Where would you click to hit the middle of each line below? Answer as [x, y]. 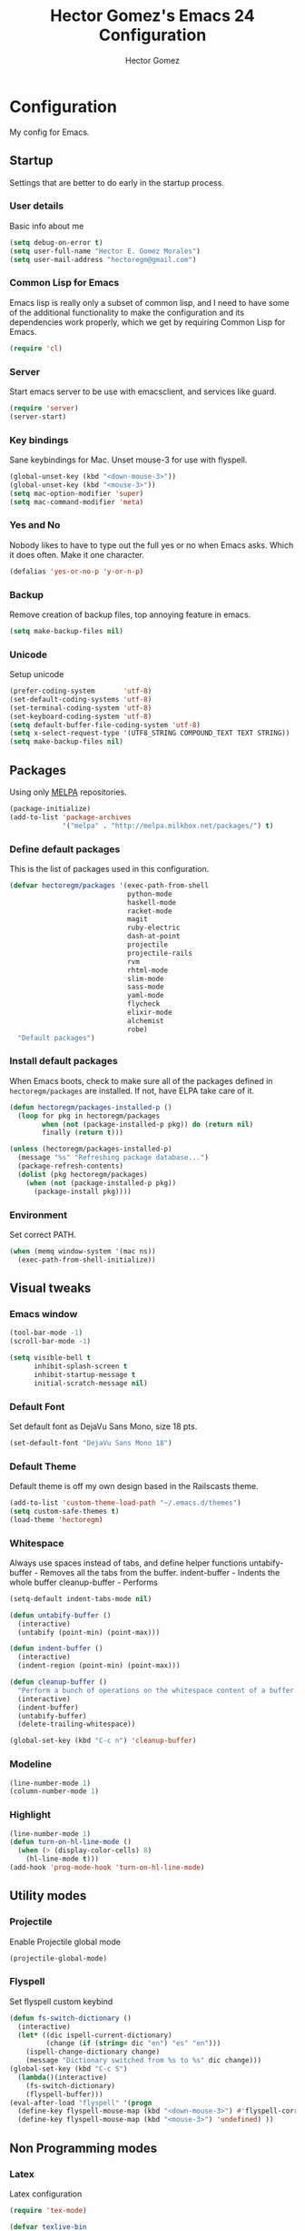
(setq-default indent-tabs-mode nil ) [81, 1598]
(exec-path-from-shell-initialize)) [87, 1260]
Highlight [30, 1815]
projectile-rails [160, 953]
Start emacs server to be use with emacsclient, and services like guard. [143, 391]
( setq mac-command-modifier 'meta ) [77, 502]
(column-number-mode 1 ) [54, 1791]
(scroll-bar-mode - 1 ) [50, 1342]
